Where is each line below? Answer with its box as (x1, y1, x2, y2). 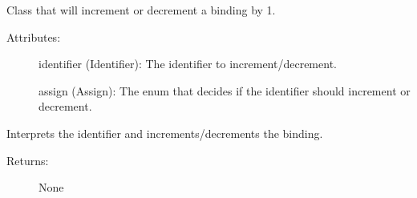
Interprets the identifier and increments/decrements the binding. (6, 124, 323, 141)
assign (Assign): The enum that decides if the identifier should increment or (38, 82, 411, 99)
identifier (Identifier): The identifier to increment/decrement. (38, 55, 337, 72)
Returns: (6, 152, 49, 168)
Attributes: (6, 28, 61, 45)
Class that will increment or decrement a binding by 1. (6, 2, 276, 18)
